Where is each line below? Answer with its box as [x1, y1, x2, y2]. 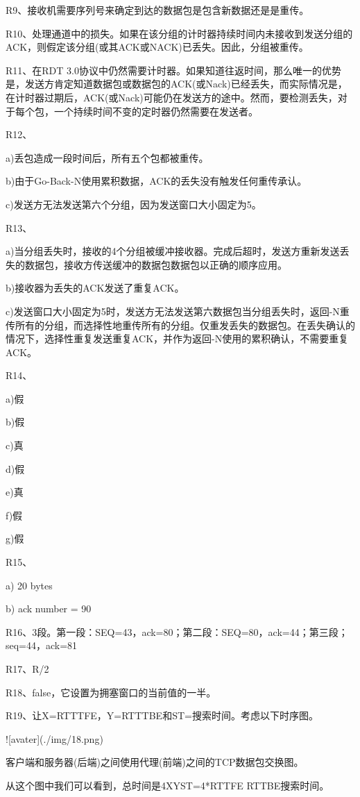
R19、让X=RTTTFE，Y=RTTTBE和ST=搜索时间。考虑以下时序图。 [6, 708, 318, 723]
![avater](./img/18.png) [6, 731, 103, 746]
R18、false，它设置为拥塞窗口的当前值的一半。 [6, 685, 216, 699]
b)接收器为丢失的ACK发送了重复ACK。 [6, 280, 185, 295]
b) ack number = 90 [6, 601, 92, 616]
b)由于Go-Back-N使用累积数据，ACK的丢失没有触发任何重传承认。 [6, 174, 307, 188]
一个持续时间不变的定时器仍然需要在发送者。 [53, 103, 258, 118]
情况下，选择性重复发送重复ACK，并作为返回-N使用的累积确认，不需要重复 [6, 331, 349, 346]
